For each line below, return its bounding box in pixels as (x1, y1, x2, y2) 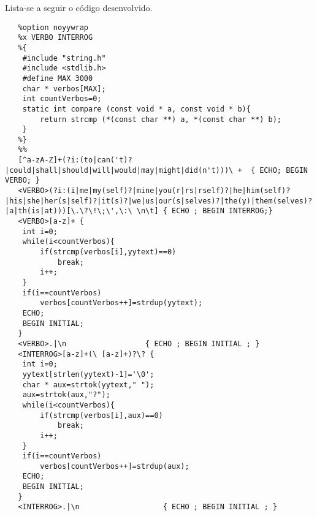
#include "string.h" (22, 53, 106, 63)
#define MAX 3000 (22, 74, 93, 83)
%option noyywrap (18, 23, 89, 32)
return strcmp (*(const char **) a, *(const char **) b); (40, 115, 282, 124)
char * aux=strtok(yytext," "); (22, 380, 155, 389)
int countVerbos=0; (22, 94, 102, 104)
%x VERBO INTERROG (18, 33, 93, 42)
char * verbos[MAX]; (22, 84, 106, 93)
